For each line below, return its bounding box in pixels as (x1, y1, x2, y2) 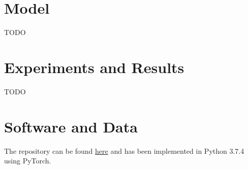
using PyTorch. (4, 155, 51, 166)
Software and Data (4, 116, 138, 137)
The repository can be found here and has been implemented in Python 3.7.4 (4, 145, 244, 156)
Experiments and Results (4, 56, 184, 77)
